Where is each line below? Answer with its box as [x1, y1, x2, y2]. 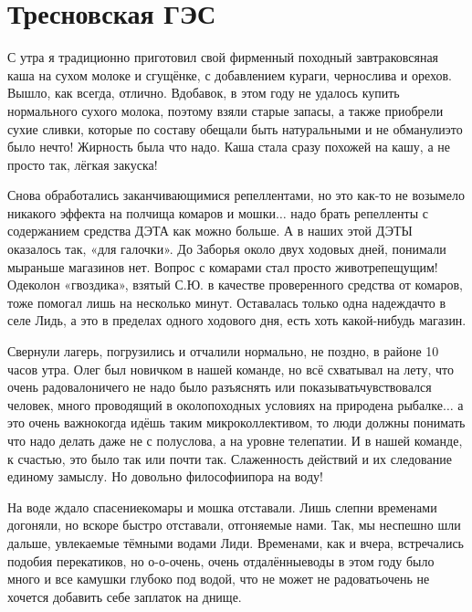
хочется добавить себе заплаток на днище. [7, 586, 242, 606]
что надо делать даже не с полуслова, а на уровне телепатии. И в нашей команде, [7, 431, 463, 449]
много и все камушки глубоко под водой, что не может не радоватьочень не [7, 569, 430, 588]
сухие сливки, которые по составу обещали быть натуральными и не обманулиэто [7, 119, 463, 138]
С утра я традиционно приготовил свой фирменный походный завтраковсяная [7, 47, 439, 67]
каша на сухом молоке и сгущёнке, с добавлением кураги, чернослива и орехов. [7, 65, 452, 84]
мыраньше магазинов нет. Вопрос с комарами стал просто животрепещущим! [7, 257, 438, 276]
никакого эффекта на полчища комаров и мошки [7, 203, 276, 222]
